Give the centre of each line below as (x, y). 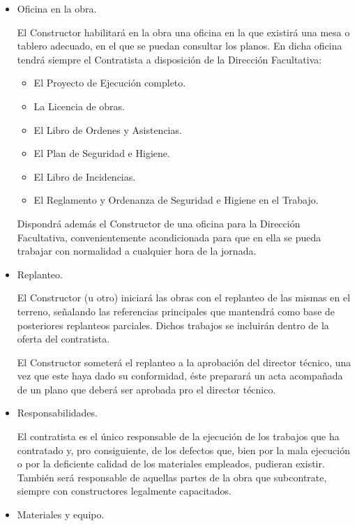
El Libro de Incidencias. (85, 176)
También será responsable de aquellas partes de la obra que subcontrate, (172, 477)
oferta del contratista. (63, 339)
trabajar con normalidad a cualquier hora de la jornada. (137, 251)
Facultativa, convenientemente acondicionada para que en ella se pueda (169, 237)
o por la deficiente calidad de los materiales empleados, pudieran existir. (171, 464)
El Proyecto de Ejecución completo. (110, 83)
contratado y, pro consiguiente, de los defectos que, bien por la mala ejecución (183, 450)
